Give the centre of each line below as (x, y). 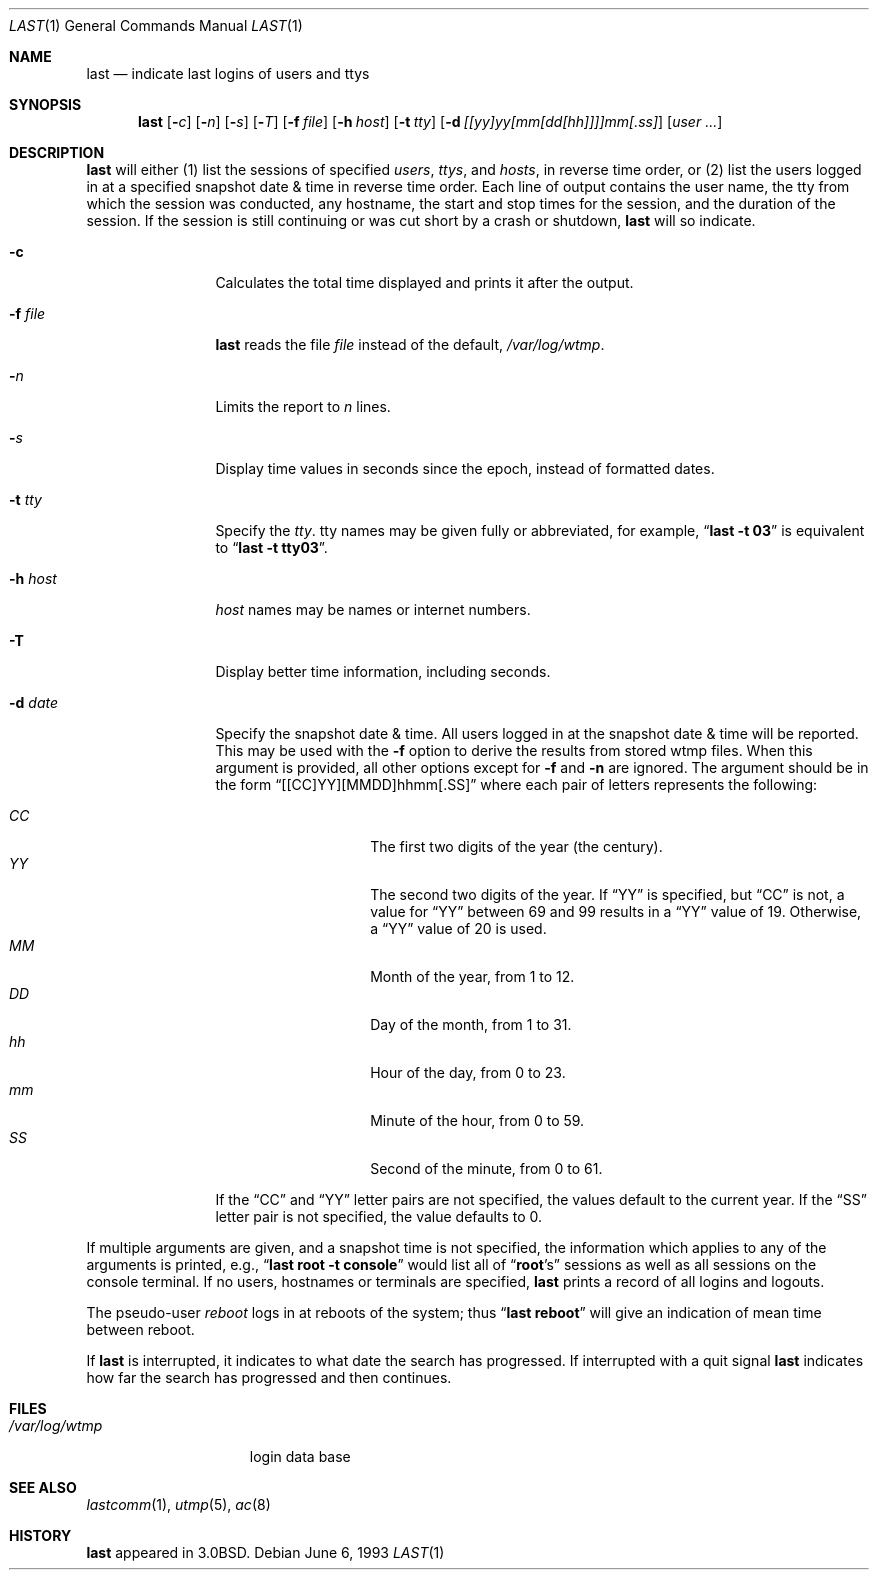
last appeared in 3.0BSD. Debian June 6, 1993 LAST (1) (265, 1552)
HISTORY (40, 1535)
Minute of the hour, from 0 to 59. (477, 1120)
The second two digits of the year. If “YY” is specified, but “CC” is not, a (607, 894)
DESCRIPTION (57, 152)
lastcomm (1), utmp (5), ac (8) (178, 1504)
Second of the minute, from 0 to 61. (486, 1168)
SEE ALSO (43, 1487)
